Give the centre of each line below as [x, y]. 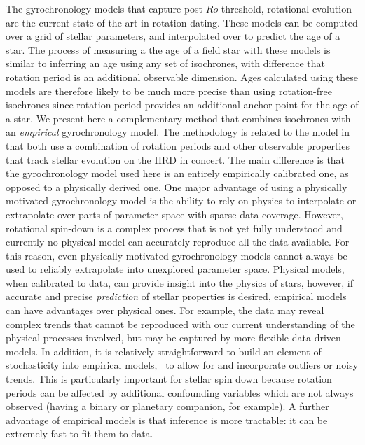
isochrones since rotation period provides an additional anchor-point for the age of [182, 105]
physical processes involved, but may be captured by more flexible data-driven [173, 338]
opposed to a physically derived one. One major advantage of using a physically [177, 186]
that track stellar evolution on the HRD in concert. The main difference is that [175, 159]
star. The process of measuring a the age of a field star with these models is [168, 49]
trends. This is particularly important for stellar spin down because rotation [169, 379]
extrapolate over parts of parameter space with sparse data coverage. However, [175, 214]
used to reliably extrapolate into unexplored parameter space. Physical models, [175, 269]
